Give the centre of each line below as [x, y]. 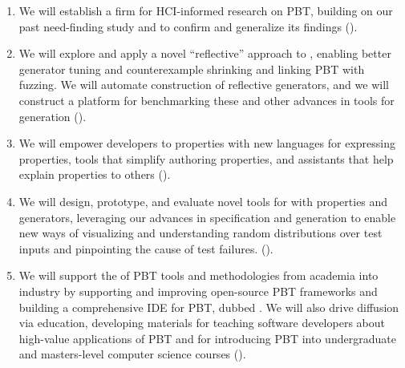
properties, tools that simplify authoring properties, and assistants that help [206, 158]
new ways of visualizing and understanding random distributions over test [200, 233]
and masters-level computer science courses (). [132, 354]
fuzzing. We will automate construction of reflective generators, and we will [204, 85]
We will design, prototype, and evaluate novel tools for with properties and [203, 201]
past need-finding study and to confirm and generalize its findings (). [188, 26]
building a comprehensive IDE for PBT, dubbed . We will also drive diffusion [209, 307]
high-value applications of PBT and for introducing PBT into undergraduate [207, 338]
